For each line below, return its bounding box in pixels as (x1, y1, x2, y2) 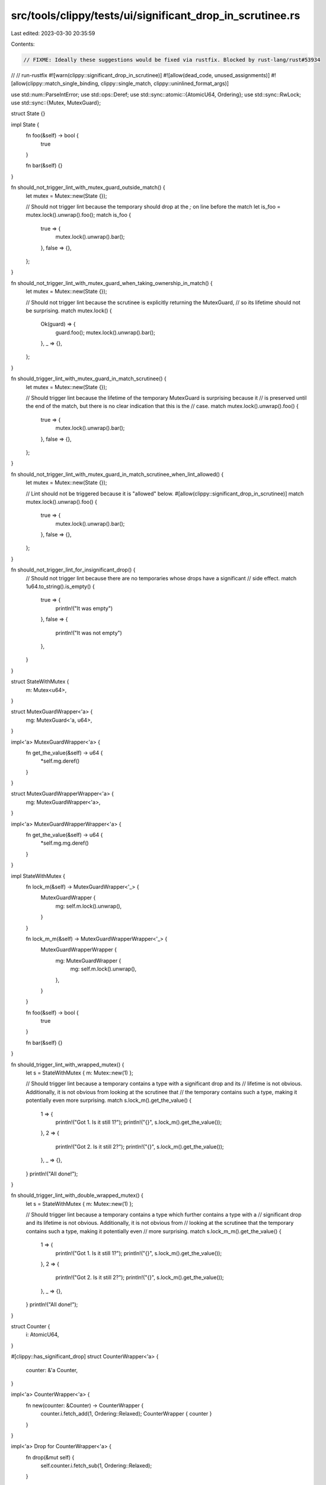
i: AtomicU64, (25, 1331, 59, 1338)
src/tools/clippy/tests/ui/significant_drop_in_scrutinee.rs (11, 9, 301, 22)
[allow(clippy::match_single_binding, (11, 80, 100, 87)
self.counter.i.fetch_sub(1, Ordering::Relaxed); (40, 1462, 152, 1470)
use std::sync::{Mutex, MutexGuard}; (11, 99, 101, 106)
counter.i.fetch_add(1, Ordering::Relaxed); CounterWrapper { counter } (40, 1410, 212, 1417)
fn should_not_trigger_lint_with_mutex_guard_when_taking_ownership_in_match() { (11, 279, 213, 286)
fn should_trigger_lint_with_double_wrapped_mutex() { (11, 1192, 143, 1199)
